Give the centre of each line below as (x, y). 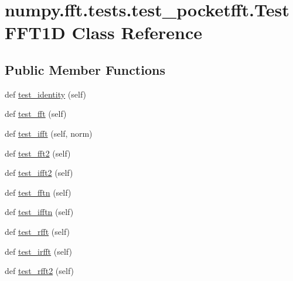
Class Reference (137, 32)
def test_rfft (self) (38, 231)
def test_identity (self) (46, 94)
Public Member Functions (85, 69)
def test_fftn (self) (38, 192)
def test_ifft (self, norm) (49, 133)
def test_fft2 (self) (38, 153)
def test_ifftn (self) (39, 212)
